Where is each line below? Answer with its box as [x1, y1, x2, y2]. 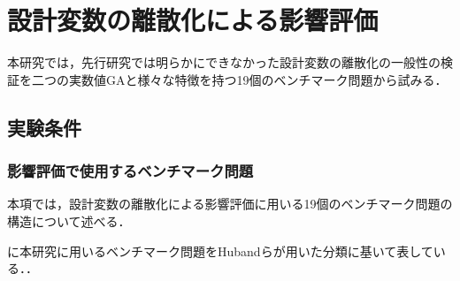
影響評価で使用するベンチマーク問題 [7, 160, 254, 182]
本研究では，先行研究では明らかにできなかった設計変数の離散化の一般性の [7, 53, 441, 72]
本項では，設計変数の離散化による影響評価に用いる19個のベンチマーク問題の [7, 194, 453, 213]
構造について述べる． [7, 211, 131, 230]
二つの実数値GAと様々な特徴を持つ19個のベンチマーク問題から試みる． [31, 70, 448, 88]
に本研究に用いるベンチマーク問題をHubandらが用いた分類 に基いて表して [7, 241, 433, 260]
